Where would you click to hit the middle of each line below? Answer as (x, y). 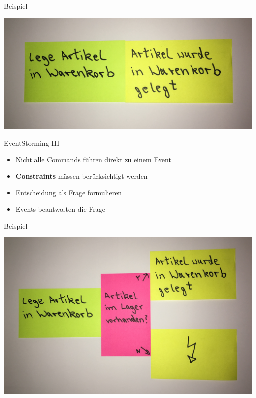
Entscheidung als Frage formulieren (69, 192)
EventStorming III (32, 143)
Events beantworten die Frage (60, 209)
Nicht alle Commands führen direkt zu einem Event (93, 159)
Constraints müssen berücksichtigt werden (81, 176)
